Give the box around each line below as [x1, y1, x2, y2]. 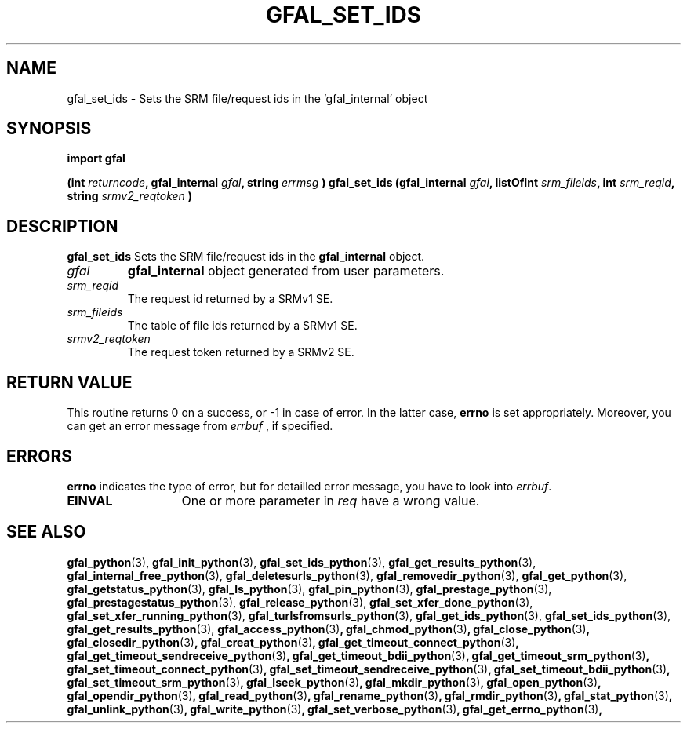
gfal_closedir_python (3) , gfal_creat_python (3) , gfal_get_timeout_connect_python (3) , [67, 635, 519, 649]
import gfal [67, 151, 125, 166]
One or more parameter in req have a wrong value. [181, 492, 480, 508]
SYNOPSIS [6, 118, 92, 139]
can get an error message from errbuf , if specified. [67, 419, 333, 433]
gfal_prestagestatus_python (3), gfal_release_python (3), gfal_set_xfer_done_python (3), [67, 595, 533, 609]
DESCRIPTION [6, 216, 118, 236]
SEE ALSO [6, 522, 86, 542]
